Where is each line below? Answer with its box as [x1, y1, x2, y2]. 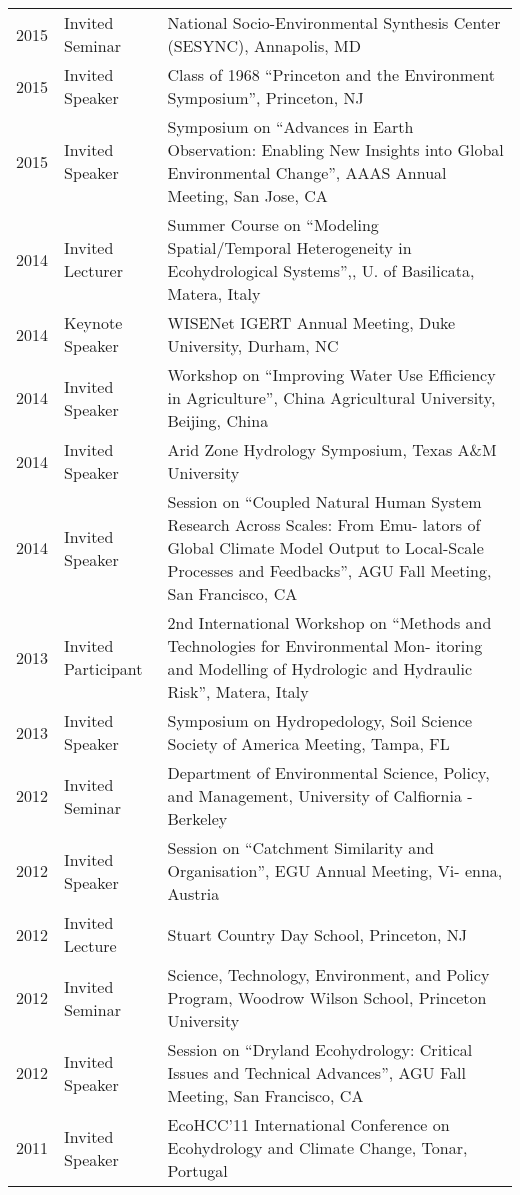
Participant [64, 657, 143, 680]
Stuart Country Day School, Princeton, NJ [167, 922, 468, 946]
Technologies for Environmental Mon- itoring [167, 634, 483, 657]
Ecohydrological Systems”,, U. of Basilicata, [167, 259, 475, 282]
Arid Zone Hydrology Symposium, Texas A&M [167, 438, 497, 461]
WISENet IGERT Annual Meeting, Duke [167, 311, 456, 334]
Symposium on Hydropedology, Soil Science [167, 709, 473, 732]
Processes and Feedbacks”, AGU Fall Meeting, [167, 559, 492, 582]
